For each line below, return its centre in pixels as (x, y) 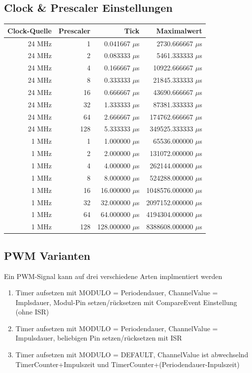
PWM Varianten (47, 255)
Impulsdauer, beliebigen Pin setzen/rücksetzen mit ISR (99, 338)
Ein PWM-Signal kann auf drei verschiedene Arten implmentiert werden (113, 276)
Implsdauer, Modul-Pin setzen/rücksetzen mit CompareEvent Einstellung (126, 302)
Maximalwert (179, 30)
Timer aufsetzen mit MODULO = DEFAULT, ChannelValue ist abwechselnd (132, 355)
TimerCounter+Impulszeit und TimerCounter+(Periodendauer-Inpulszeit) (127, 364)
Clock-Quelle (30, 30)
